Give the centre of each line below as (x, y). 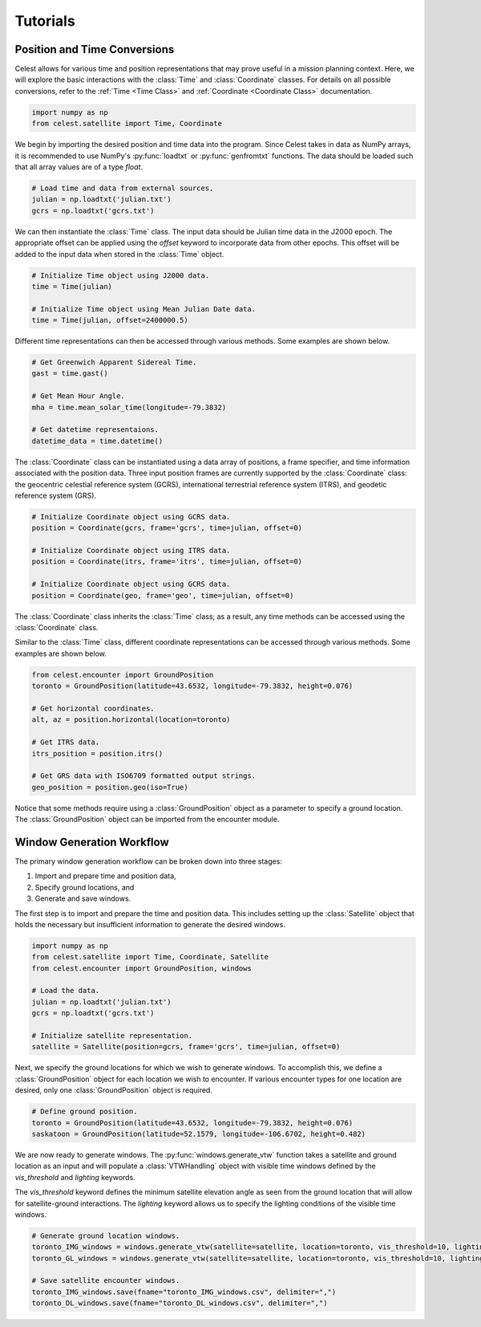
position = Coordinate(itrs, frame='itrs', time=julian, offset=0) (167, 562)
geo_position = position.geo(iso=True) (110, 787)
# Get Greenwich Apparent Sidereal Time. (114, 362)
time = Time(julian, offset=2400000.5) (110, 320)
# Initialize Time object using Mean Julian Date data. (144, 309)
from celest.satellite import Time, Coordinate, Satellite (150, 957)
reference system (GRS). (55, 495)
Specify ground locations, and (85, 887)
